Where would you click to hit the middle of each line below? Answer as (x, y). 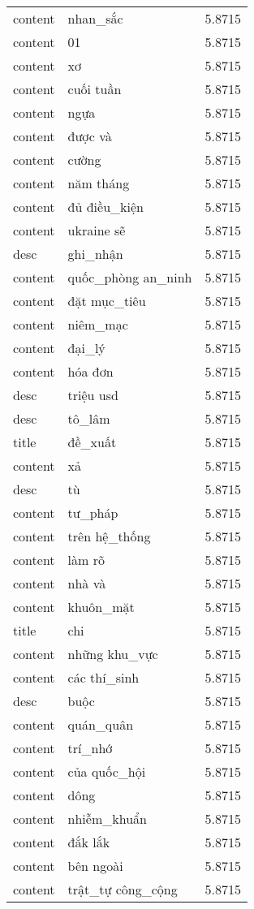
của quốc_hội (107, 771)
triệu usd (93, 395)
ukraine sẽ (97, 230)
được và (90, 136)
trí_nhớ (90, 748)
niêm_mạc (98, 324)
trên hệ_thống (109, 536)
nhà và (87, 583)
